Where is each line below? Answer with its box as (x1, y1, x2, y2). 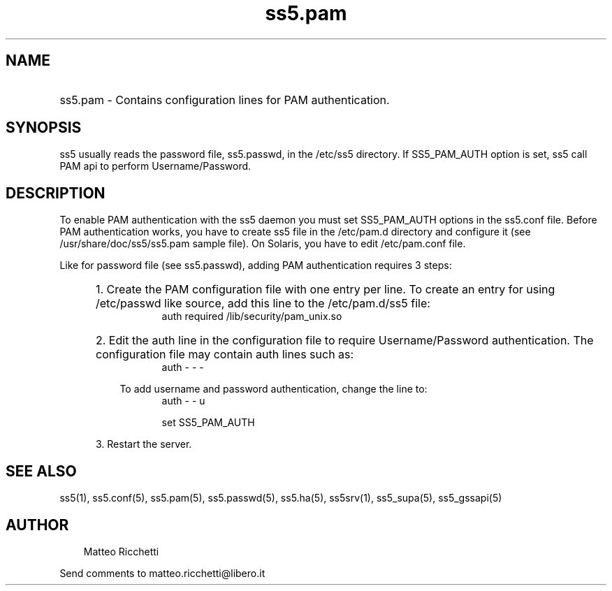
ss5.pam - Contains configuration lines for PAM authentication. (59, 92, 390, 107)
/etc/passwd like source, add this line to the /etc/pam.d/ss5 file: (96, 296, 430, 311)
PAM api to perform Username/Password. (59, 160, 252, 173)
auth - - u (161, 395, 205, 407)
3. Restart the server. (96, 438, 192, 451)
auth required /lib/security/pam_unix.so (161, 310, 342, 323)
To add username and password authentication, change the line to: (119, 383, 428, 395)
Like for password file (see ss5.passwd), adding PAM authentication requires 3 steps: (59, 259, 452, 272)
